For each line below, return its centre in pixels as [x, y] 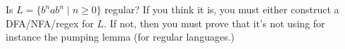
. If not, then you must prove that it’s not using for [214, 23]
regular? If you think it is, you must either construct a [222, 9]
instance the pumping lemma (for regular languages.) [120, 37]
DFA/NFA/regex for [50, 23]
